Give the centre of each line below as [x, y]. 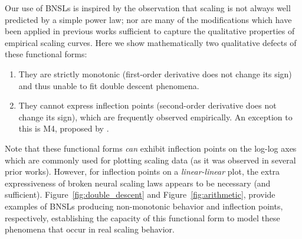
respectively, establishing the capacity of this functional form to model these [142, 217]
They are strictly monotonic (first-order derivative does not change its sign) [155, 73]
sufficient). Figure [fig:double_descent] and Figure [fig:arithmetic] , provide [140, 194]
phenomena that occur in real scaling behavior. [90, 229]
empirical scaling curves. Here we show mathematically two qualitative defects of [151, 42]
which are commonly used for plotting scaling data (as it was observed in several [150, 160]
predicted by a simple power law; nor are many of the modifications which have [148, 19]
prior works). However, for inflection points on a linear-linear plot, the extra [142, 171]
